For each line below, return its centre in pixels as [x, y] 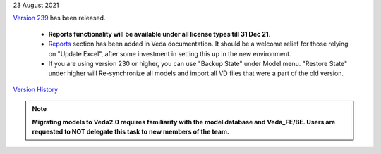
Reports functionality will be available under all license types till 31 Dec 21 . [159, 34]
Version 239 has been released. [59, 18]
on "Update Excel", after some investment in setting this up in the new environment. [170, 53]
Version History [36, 89]
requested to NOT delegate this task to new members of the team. [131, 131]
